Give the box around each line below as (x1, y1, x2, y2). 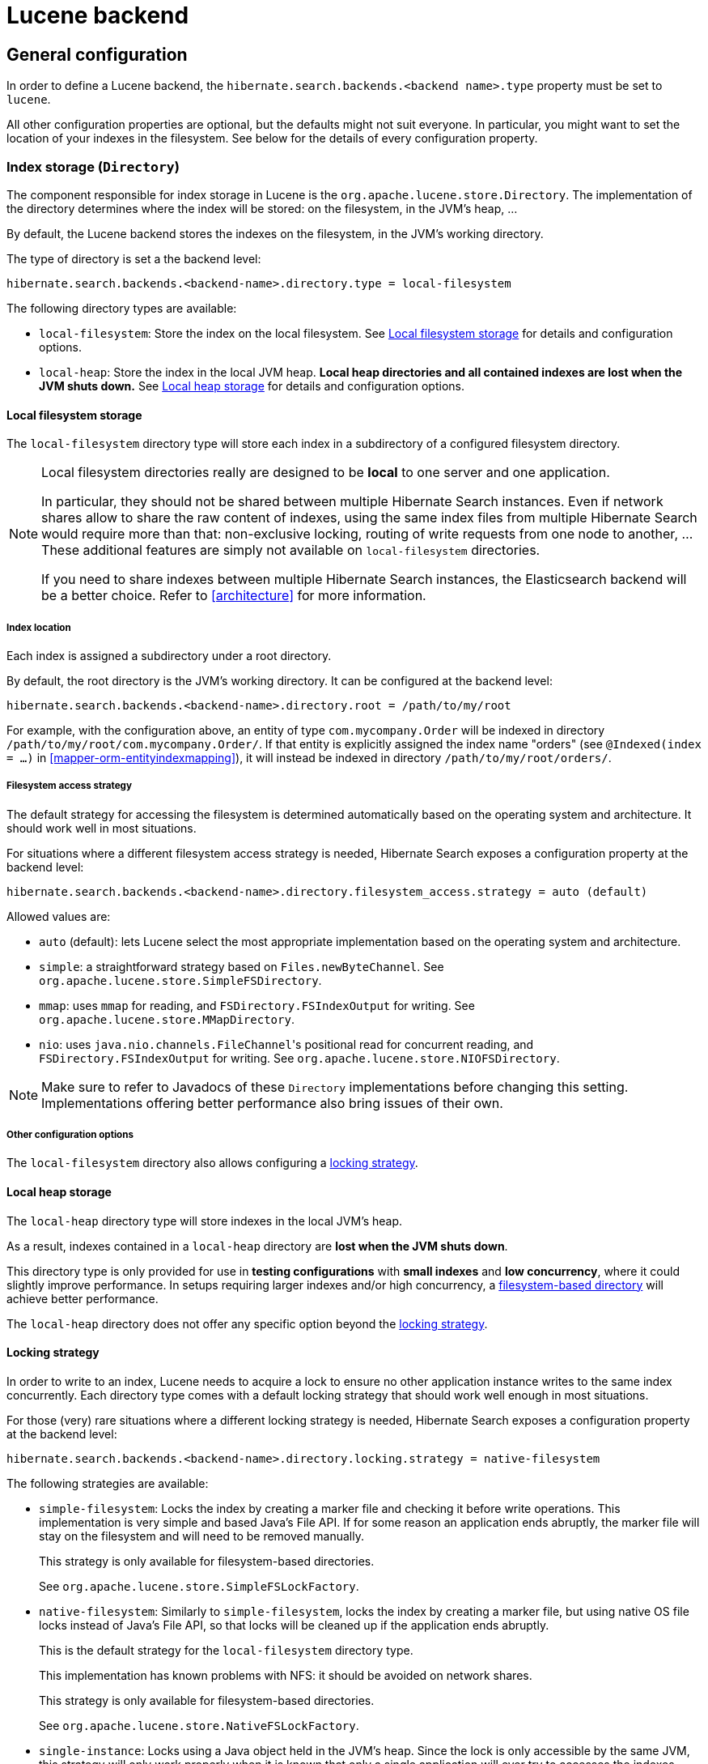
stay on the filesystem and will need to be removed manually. (39, 1528, 364, 1543)
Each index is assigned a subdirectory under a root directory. (6, 648, 332, 663)
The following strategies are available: (6, 1476, 209, 1490)
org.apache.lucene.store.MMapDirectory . (39, 1012, 295, 1026)
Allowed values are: (6, 909, 111, 923)
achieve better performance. (6, 1291, 159, 1306)
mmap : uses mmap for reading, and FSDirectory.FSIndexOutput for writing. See (39, 998, 475, 1012)
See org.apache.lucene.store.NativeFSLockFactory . (39, 1718, 359, 1732)
